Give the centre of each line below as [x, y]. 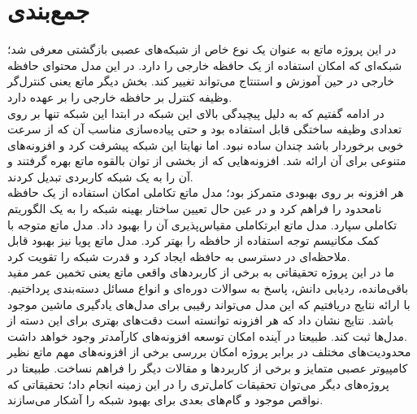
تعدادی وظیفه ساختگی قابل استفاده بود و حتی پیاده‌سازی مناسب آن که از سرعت [205, 129]
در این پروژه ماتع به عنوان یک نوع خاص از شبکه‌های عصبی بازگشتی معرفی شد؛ [202, 49]
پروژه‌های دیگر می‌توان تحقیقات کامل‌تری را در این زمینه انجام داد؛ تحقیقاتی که [198, 383]
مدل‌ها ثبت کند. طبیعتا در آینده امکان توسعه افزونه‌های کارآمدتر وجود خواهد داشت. [207, 336]
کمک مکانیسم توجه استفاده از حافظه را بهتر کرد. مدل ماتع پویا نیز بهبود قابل [193, 240]
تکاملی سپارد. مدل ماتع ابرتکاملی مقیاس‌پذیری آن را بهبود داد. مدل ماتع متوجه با [202, 224]
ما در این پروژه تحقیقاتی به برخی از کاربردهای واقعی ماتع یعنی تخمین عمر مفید [201, 272]
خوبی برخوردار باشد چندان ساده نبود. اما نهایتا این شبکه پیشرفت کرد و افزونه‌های [206, 144]
